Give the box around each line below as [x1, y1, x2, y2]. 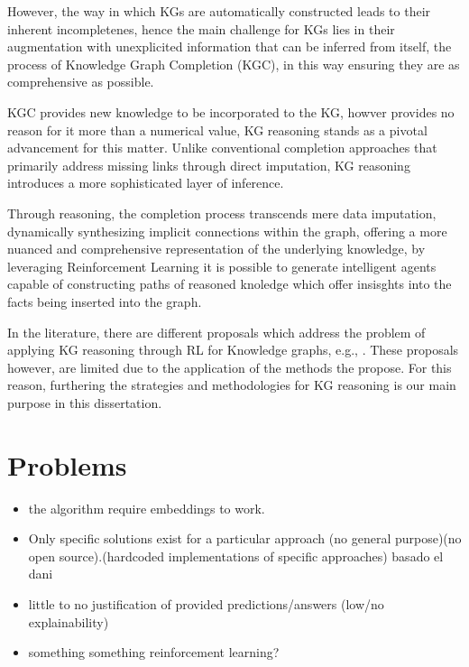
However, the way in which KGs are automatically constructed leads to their [7, 2, 431, 20]
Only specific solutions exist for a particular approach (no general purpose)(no [28, 529, 462, 548]
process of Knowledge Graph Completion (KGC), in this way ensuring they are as [7, 54, 460, 73]
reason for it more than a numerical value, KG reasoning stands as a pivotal [7, 120, 428, 139]
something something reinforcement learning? [28, 643, 280, 662]
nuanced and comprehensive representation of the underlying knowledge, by [7, 239, 426, 258]
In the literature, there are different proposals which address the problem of [7, 322, 426, 341]
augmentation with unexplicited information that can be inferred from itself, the [7, 37, 452, 56]
